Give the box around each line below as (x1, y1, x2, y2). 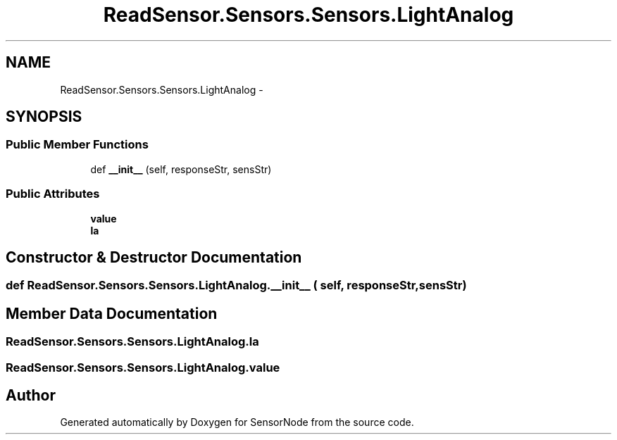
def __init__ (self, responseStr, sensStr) (90, 163, 272, 175)
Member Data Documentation (6, 304, 218, 322)
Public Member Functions (6, 137, 149, 152)
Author (6, 386, 56, 405)
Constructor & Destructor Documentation (6, 248, 302, 266)
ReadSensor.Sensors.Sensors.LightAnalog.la (6, 334, 259, 349)
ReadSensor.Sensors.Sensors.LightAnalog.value (6, 360, 280, 375)
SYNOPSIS (6, 108, 82, 126)
